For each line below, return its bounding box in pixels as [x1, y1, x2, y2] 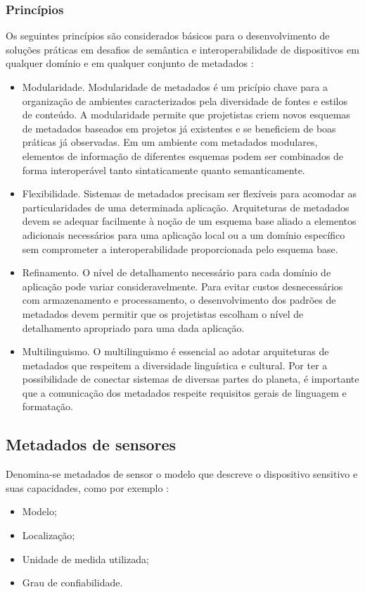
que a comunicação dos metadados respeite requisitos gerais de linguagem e [22, 385, 347, 400]
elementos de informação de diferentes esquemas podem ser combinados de [22, 148, 344, 163]
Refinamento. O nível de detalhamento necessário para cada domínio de [22, 265, 331, 280]
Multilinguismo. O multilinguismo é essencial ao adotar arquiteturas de [22, 344, 329, 359]
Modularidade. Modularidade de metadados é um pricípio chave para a [22, 80, 328, 94]
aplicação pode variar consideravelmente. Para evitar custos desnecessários [22, 278, 343, 293]
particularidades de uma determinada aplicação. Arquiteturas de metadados [22, 199, 350, 214]
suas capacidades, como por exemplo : [6, 480, 169, 495]
